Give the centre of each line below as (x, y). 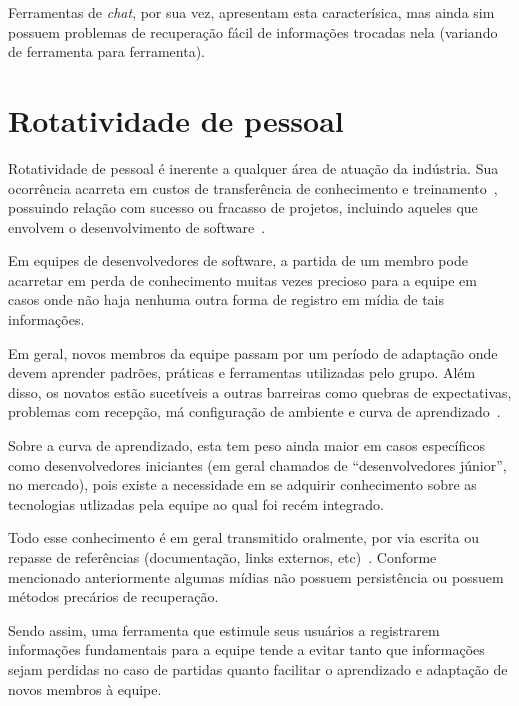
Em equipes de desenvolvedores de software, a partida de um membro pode (238, 260)
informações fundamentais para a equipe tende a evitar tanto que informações (246, 649)
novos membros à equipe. (85, 688)
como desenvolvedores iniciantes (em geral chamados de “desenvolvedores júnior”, (257, 464)
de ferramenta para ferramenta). (106, 51)
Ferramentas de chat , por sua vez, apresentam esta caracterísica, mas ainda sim (251, 12)
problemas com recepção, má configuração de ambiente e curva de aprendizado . (254, 411)
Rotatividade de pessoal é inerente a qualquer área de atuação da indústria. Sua (253, 167)
